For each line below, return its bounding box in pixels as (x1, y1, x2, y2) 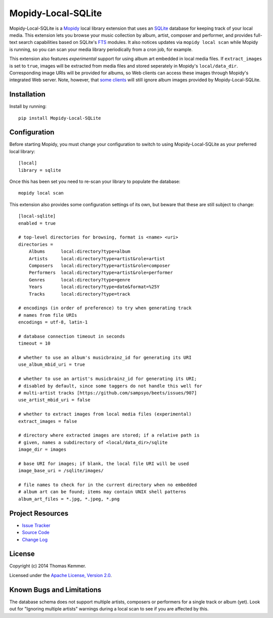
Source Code (22, 530, 50, 536)
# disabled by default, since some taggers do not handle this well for (18, 383, 202, 389)
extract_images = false (18, 418, 77, 424)
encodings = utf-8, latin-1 (18, 319, 88, 325)
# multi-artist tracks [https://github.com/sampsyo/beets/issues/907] (18, 390, 197, 396)
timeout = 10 (18, 341, 51, 346)
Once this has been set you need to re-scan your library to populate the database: (9, 178, 180, 184)
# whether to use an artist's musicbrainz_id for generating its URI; (18, 376, 197, 382)
